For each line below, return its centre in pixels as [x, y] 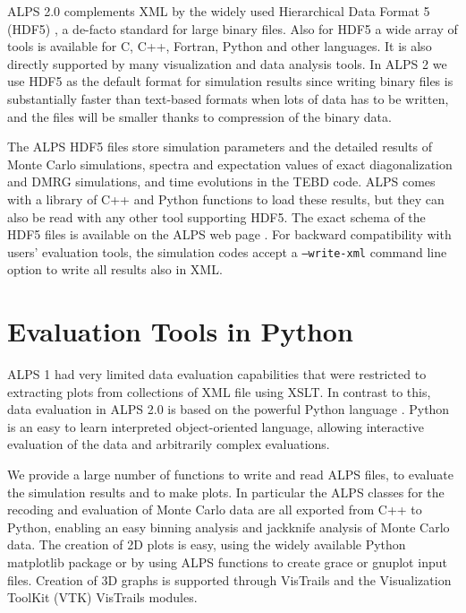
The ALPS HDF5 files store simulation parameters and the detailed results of [220, 147]
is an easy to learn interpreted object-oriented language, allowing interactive [216, 426]
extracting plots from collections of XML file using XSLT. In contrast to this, [219, 391]
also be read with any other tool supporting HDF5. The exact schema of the [216, 216]
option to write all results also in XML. [115, 269]
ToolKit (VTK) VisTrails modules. [102, 597]
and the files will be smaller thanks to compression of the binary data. [199, 116]
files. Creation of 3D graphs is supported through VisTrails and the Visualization [229, 579]
